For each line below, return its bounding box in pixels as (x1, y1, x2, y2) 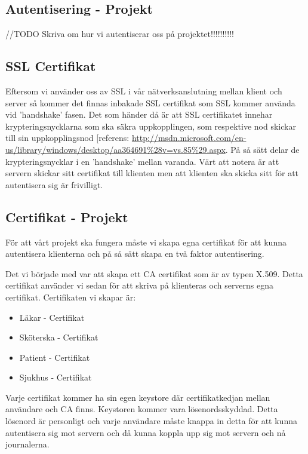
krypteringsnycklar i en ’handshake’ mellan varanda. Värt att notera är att (5, 155, 279, 167)
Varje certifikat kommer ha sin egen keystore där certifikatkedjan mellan (5, 391, 270, 403)
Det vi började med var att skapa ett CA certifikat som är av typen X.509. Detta (5, 267, 303, 280)
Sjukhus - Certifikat (19, 371, 92, 384)
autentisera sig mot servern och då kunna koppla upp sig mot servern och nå (5, 426, 286, 438)
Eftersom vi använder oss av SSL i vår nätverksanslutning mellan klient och (5, 85, 282, 97)
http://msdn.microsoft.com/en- (131, 131, 247, 144)
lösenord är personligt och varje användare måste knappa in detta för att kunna (5, 415, 297, 427)
